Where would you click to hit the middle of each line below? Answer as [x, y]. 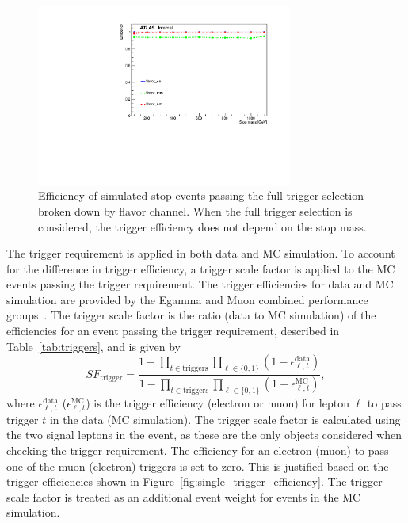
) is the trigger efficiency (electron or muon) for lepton [217, 402]
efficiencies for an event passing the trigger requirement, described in [173, 331]
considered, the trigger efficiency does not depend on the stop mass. [202, 226]
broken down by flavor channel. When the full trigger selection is [195, 210]
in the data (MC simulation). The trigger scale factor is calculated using [225, 419]
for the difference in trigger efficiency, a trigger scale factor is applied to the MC [201, 268]
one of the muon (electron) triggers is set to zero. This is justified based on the [198, 466]
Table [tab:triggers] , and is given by [93, 346]
